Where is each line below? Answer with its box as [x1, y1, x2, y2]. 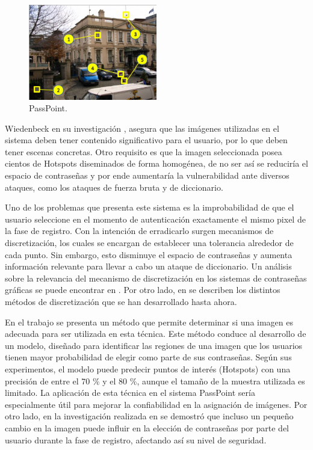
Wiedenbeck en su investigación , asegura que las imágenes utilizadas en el [5, 122, 279, 134]
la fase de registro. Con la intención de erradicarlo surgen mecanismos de [5, 224, 274, 237]
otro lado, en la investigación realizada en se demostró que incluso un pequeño [5, 410, 294, 422]
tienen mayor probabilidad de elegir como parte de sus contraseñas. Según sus [5, 351, 292, 363]
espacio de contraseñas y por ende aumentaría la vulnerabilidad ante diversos [5, 169, 290, 182]
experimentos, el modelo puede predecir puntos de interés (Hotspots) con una [5, 362, 291, 375]
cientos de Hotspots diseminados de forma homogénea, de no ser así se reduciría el [5, 157, 308, 170]
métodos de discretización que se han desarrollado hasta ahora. [5, 295, 237, 308]
